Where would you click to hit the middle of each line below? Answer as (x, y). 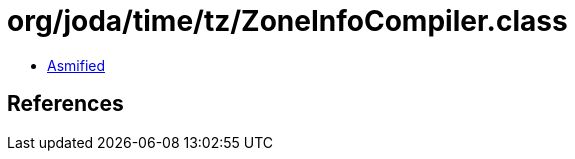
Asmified (76, 65)
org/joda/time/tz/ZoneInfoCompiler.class (287, 21)
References (65, 104)
